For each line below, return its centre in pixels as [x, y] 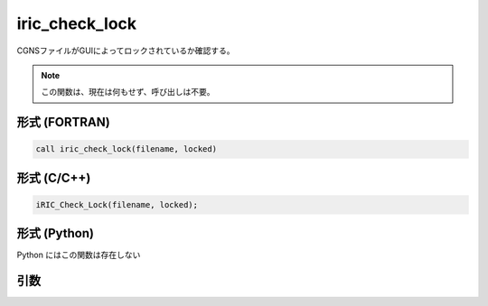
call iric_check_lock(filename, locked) [126, 149]
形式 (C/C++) [54, 177]
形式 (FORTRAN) [63, 122]
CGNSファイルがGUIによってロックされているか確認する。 [126, 51]
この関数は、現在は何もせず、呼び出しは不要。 [128, 92]
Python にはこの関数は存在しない [79, 255]
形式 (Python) [56, 233]
